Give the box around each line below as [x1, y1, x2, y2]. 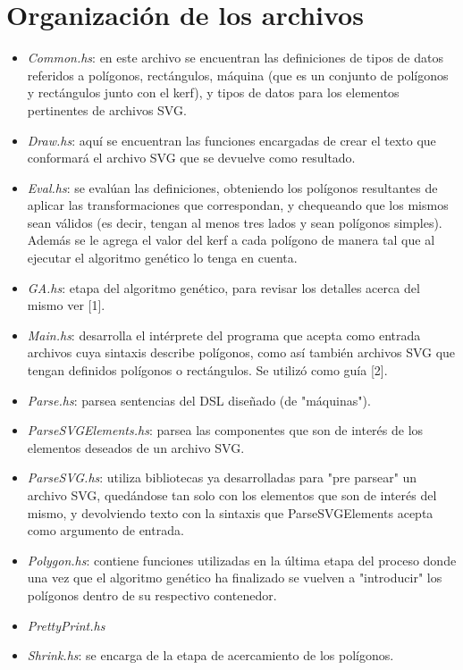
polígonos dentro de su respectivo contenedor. [27, 585, 277, 604]
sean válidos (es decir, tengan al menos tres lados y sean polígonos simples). [27, 213, 442, 231]
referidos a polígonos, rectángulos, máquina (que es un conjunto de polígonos [27, 65, 449, 84]
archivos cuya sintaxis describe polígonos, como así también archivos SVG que [27, 343, 456, 362]
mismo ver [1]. [27, 296, 105, 314]
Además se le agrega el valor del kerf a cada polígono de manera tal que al [27, 230, 435, 249]
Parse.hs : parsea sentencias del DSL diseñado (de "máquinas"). [27, 390, 371, 409]
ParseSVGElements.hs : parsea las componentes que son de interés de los [27, 421, 424, 440]
